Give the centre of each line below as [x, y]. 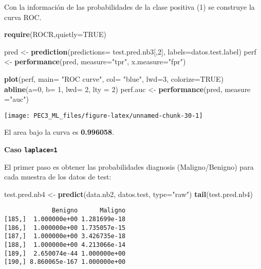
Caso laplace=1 [31, 149]
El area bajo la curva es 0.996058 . [59, 132]
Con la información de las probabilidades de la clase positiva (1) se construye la [129, 7]
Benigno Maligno [89, 211]
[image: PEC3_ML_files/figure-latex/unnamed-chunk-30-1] [104, 115]
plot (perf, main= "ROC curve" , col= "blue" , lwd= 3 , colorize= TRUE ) [114, 78]
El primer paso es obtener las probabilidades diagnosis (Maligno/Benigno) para [129, 166]
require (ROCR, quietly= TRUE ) [55, 34]
